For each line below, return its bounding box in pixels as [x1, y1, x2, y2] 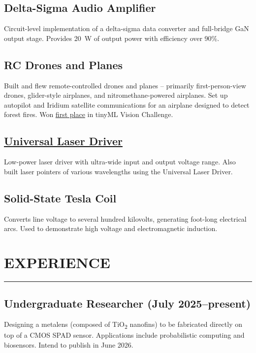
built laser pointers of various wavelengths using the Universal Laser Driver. [4, 166, 233, 176]
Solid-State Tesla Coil [4, 190, 117, 205]
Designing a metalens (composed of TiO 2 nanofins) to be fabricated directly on [4, 319, 242, 330]
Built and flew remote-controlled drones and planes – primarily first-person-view [4, 80, 246, 90]
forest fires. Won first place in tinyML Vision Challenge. [4, 109, 173, 119]
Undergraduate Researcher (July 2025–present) [4, 296, 251, 311]
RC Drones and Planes [4, 57, 123, 72]
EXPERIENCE [4, 252, 110, 272]
